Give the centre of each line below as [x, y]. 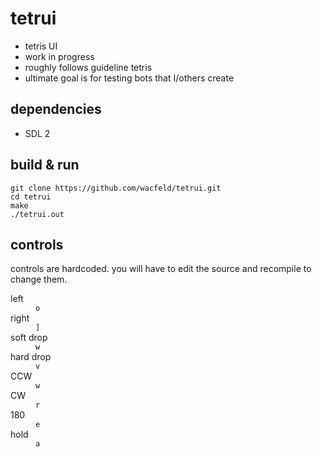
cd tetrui [31, 197]
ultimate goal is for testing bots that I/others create [129, 78]
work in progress [59, 56]
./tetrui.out [37, 214]
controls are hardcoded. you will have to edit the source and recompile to [161, 269]
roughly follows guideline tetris [88, 67]
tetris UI [41, 46]
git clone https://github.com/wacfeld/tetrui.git [116, 188]
